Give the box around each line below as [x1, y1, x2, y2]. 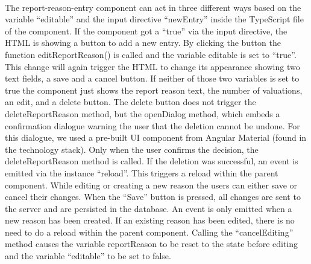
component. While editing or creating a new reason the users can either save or [5, 178, 298, 191]
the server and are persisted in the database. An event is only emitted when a [5, 202, 292, 214]
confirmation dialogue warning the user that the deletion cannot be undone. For [5, 119, 300, 132]
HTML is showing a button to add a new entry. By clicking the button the [5, 36, 281, 49]
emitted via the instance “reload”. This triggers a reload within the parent [5, 166, 278, 179]
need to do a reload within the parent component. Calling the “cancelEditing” [5, 225, 294, 238]
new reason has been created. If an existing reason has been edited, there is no [5, 214, 295, 227]
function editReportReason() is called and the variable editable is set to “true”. [5, 48, 297, 60]
